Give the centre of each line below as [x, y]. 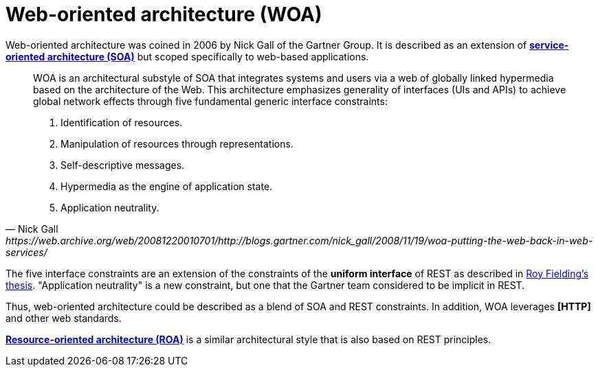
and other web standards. [64, 318]
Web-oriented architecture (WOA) [164, 14]
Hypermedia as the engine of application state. [167, 186]
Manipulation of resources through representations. [177, 143]
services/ [26, 252]
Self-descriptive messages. [123, 165]
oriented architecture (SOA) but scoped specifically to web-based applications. [187, 56]
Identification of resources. [122, 122]
